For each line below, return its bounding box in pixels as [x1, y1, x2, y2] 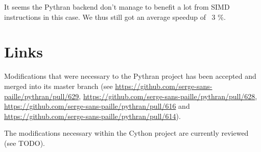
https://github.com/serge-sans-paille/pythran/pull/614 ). [4, 110, 181, 121]
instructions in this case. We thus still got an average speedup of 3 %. [4, 11, 226, 22]
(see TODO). [4, 137, 45, 148]
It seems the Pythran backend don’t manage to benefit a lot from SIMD [4, 2, 230, 12]
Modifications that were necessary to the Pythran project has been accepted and [4, 71, 256, 81]
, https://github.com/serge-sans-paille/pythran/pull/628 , [79, 90, 257, 101]
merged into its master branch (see [4, 80, 113, 91]
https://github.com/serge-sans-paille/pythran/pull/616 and [4, 101, 190, 111]
